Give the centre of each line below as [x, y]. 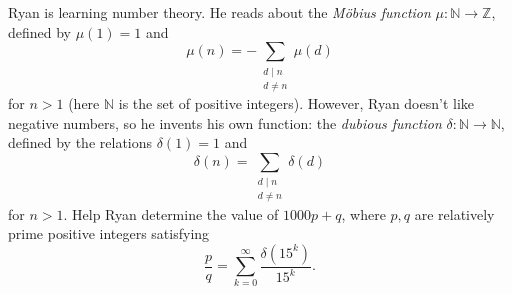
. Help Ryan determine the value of [171, 213]
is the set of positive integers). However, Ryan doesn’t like [296, 102]
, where [363, 213]
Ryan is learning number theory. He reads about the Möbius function [219, 12]
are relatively [454, 213]
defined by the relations [80, 142]
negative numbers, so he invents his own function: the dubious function [225, 122]
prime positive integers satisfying [109, 233]
